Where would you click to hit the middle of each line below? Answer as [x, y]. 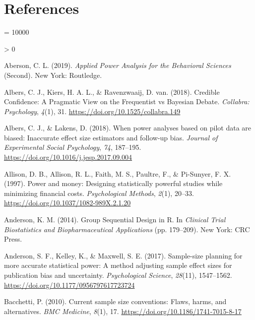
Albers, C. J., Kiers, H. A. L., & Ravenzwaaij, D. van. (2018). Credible [112, 92]
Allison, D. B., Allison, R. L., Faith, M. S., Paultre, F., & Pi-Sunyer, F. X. [118, 173]
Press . [13, 239]
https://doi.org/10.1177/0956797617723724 [69, 285]
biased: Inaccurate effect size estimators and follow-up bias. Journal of [111, 137]
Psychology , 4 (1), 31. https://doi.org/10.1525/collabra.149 [92, 111]
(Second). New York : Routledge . [53, 75]
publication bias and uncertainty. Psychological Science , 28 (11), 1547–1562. [118, 275]
